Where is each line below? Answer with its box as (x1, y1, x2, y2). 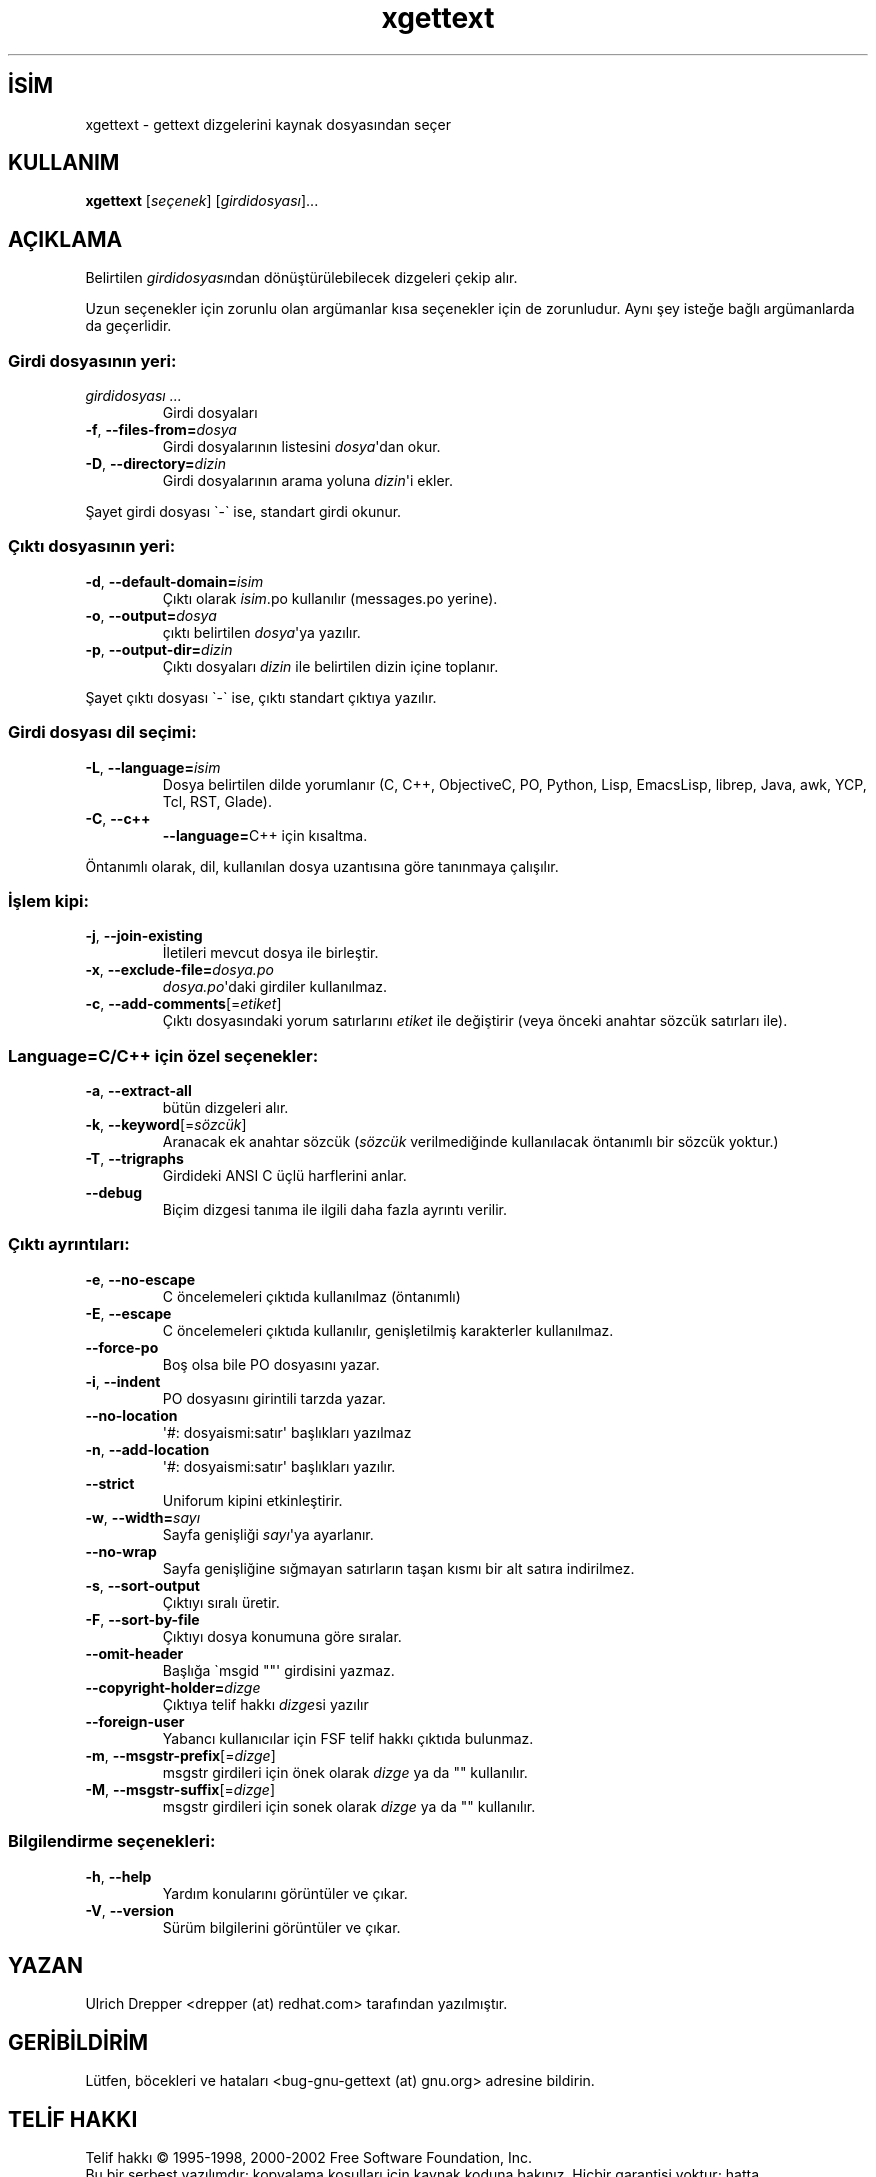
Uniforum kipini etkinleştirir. (162, 1491, 343, 1509)
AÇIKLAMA (8, 226, 123, 252)
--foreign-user (85, 1712, 185, 1730)
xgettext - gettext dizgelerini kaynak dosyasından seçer (85, 115, 452, 133)
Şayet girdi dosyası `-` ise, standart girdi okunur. (85, 503, 402, 521)
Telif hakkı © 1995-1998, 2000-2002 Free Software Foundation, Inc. (85, 2149, 533, 2167)
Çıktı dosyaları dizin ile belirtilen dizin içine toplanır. (162, 657, 499, 675)
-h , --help (85, 1867, 152, 1885)
